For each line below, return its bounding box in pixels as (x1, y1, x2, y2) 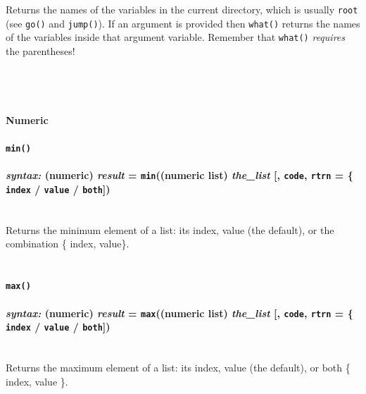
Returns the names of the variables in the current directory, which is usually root (6, 2, 358, 16)
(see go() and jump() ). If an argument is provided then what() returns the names (6, 16, 360, 30)
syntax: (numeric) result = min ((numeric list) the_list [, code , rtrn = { (6, 168, 353, 183)
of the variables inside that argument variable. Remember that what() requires (6, 30, 345, 44)
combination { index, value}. (6, 236, 130, 251)
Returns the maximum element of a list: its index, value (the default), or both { (6, 360, 351, 375)
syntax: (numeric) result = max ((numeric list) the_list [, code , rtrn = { (6, 305, 353, 320)
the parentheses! (6, 43, 75, 58)
